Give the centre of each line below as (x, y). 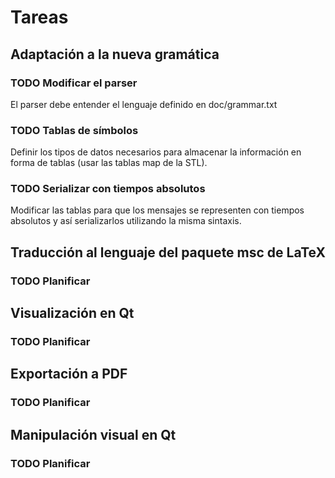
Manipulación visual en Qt (93, 434)
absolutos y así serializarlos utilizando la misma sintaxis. (126, 221)
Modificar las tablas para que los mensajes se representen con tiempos (157, 210)
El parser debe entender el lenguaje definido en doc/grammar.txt (144, 104)
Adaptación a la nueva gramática (115, 54)
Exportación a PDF (69, 374)
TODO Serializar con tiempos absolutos (108, 189)
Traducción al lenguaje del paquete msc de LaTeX (168, 252)
